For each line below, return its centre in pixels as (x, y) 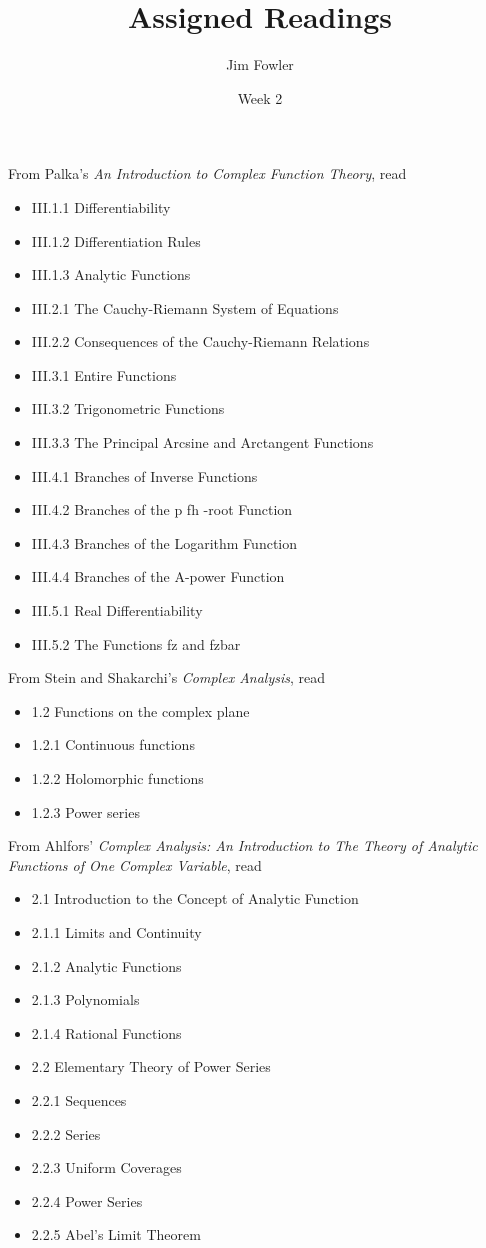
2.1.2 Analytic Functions (106, 965)
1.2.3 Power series (85, 811)
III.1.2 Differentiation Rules (116, 240)
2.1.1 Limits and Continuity (116, 931)
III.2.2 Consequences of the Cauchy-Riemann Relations (200, 341)
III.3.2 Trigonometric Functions (128, 408)
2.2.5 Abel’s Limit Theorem (116, 1234)
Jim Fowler (260, 64)
